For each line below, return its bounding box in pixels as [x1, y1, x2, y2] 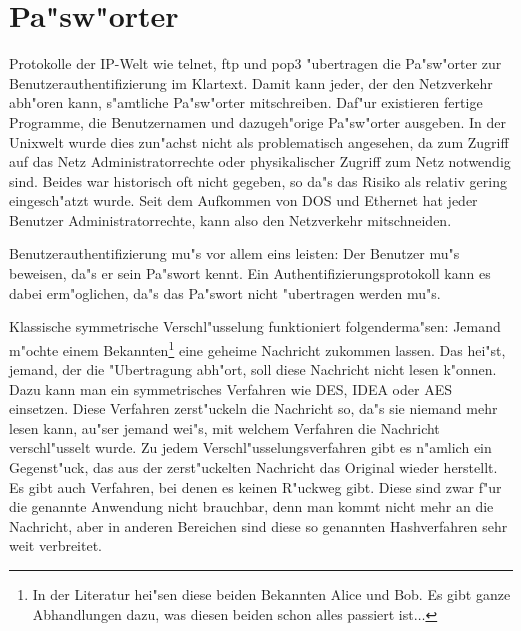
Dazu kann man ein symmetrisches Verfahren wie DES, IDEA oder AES [9, 378, 452, 399]
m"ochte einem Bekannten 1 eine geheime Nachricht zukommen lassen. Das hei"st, [9, 336, 506, 360]
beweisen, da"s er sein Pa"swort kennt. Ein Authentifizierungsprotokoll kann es [9, 263, 491, 284]
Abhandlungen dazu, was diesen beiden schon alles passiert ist [32, 603, 414, 624]
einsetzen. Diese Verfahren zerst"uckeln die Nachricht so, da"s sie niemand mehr [9, 398, 498, 419]
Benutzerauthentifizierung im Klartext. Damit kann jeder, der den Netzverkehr [9, 72, 493, 93]
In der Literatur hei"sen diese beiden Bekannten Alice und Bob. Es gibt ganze [32, 584, 511, 605]
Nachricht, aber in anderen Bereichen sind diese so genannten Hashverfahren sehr [9, 515, 508, 536]
